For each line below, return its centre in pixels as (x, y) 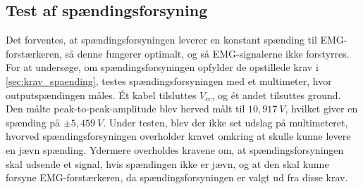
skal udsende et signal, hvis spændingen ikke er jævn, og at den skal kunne (167, 163)
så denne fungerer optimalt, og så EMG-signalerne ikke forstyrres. (207, 53)
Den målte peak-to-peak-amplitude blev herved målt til (125, 109)
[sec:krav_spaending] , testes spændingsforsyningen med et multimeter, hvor (169, 80)
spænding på (33, 122)
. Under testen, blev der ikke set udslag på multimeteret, (226, 122)
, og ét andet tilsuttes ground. (276, 94)
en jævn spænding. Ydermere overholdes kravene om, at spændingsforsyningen (175, 149)
